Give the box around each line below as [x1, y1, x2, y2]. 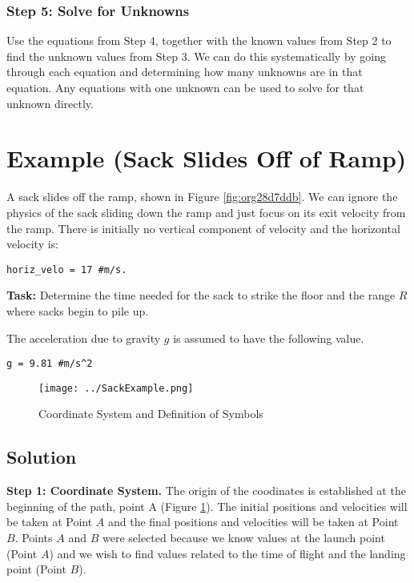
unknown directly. [6, 94, 94, 111]
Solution [6, 444, 77, 469]
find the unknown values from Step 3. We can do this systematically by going [6, 47, 387, 64]
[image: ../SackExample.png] [38, 382, 194, 394]
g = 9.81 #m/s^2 [6, 358, 93, 370]
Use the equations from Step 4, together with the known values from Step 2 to [6, 32, 392, 49]
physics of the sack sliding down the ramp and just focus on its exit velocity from [6, 203, 406, 220]
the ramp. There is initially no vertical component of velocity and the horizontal [6, 219, 400, 236]
